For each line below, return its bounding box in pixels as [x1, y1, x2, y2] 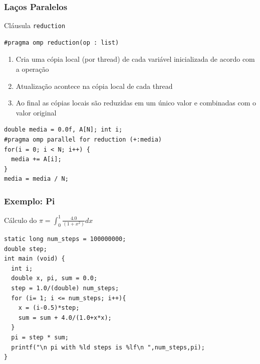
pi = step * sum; [11, 333, 69, 341]
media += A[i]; [11, 156, 62, 163]
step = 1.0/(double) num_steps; [11, 285, 119, 292]
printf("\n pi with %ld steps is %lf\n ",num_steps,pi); [11, 343, 205, 351]
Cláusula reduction [4, 20, 66, 31]
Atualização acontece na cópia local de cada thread [16, 80, 173, 91]
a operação [16, 64, 49, 74]
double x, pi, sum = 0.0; [11, 275, 98, 282]
